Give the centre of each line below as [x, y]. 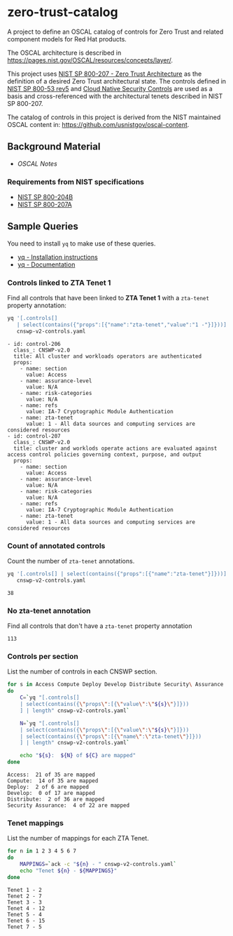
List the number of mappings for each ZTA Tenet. [78, 838]
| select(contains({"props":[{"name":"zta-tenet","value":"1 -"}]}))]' [123, 325]
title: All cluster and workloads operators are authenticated [107, 356]
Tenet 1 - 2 [24, 890]
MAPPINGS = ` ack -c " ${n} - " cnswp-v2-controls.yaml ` [98, 864]
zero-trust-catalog [63, 12]
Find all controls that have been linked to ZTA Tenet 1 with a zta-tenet [108, 298]
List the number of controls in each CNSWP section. [82, 671]
